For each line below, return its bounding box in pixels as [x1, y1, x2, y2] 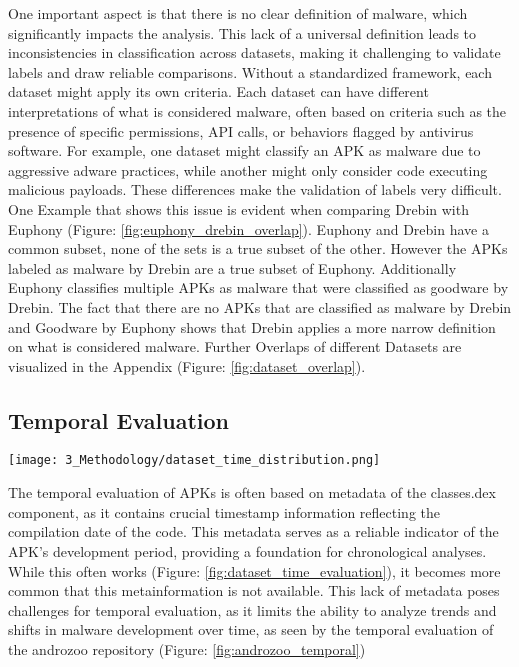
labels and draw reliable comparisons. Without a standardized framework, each [8, 61, 492, 82]
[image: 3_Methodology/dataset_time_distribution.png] [8, 453, 381, 468]
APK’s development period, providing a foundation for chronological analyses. [8, 540, 487, 561]
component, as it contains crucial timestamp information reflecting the [8, 501, 441, 522]
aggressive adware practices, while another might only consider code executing [8, 159, 488, 180]
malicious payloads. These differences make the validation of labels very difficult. [8, 179, 502, 200]
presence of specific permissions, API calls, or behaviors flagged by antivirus [8, 120, 474, 141]
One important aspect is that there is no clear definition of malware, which [8, 3, 468, 23]
